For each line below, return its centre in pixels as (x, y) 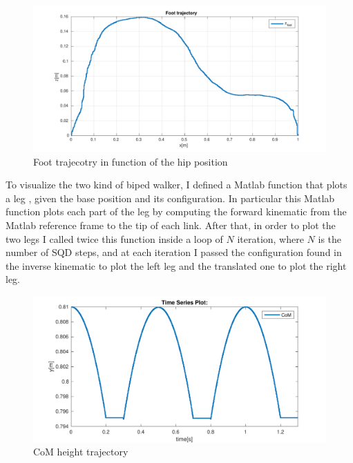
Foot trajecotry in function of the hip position (131, 161)
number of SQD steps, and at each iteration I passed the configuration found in (174, 252)
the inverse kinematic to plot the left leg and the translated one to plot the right (176, 265)
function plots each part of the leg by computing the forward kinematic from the (176, 211)
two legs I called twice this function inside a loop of (114, 238)
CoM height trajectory (81, 452)
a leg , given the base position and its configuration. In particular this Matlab (170, 198)
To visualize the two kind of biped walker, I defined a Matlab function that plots (176, 185)
